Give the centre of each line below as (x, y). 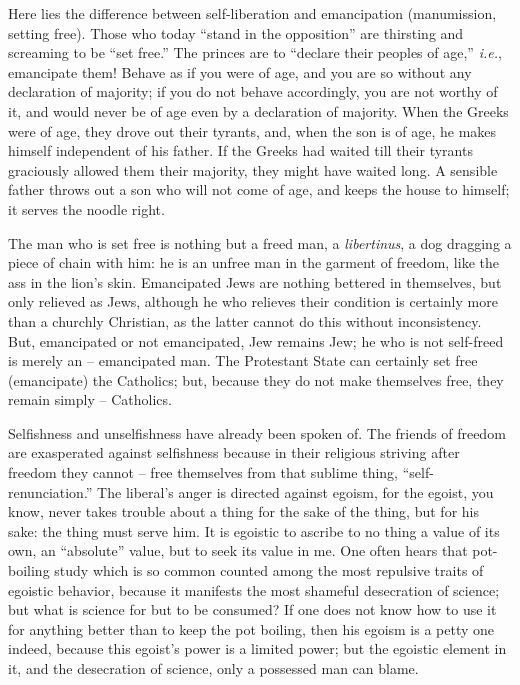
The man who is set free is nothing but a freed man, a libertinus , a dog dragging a (260, 242)
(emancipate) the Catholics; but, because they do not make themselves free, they (256, 379)
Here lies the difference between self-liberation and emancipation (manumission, (252, 13)
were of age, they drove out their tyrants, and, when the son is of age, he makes (252, 130)
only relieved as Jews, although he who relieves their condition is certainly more (253, 301)
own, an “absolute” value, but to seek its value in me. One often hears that (238, 550)
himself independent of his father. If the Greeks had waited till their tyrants (240, 150)
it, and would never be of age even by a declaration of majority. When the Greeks (258, 110)
